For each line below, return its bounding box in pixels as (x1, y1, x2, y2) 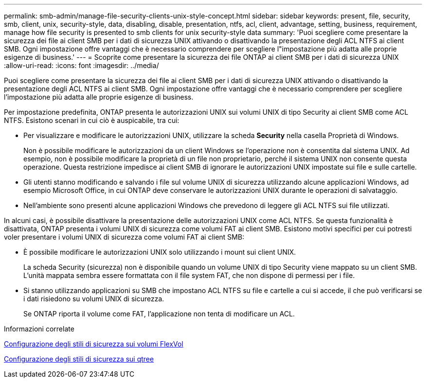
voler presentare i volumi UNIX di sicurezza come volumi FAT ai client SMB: (4, 233, 245, 241)
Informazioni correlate (4, 325, 74, 333)
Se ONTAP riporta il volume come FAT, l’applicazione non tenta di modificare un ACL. (23, 310, 295, 318)
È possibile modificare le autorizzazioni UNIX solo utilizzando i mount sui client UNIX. (23, 248, 296, 256)
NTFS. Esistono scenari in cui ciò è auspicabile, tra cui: (4, 116, 179, 124)
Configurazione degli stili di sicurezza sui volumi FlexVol (4, 340, 183, 348)
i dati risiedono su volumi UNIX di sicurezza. (23, 295, 164, 303)
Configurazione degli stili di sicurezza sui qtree (4, 355, 154, 363)
